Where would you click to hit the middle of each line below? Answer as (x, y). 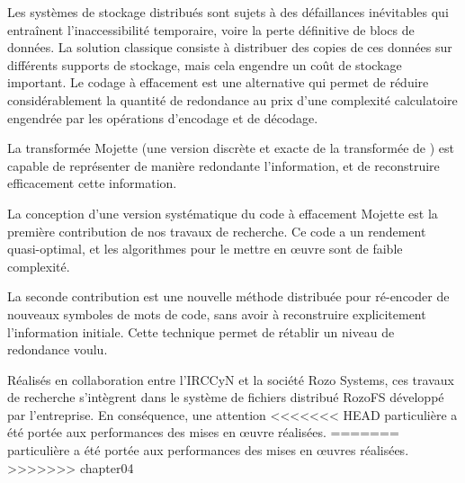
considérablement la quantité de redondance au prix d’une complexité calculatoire (232, 99)
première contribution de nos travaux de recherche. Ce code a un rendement (217, 231)
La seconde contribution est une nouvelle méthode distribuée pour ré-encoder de (228, 296)
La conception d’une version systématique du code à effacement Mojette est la (223, 213)
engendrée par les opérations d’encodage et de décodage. (163, 117)
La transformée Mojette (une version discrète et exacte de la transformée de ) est (231, 148)
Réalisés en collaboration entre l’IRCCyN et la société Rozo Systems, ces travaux (231, 379)
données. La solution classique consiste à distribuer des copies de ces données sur (230, 47)
